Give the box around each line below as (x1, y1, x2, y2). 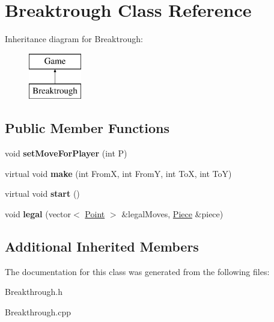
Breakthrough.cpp (5, 305, 71, 318)
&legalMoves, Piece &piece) (121, 207, 224, 220)
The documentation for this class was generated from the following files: (5, 265, 270, 277)
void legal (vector (5, 207, 72, 220)
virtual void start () (5, 187, 80, 200)
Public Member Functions (5, 119, 169, 137)
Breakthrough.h (5, 285, 62, 298)
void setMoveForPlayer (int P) (5, 147, 127, 159)
